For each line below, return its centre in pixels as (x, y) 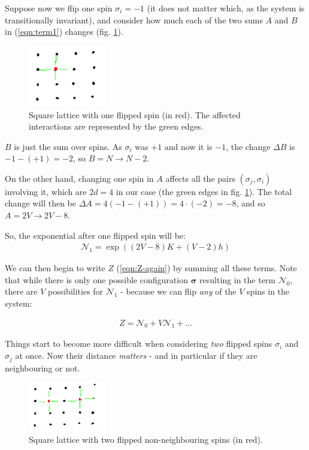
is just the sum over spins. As (68, 146)
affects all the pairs (200, 178)
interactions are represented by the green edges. (116, 126)
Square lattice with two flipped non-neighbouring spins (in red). (146, 439)
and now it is (188, 146)
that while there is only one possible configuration (96, 279)
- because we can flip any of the (178, 291)
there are (21, 291)
